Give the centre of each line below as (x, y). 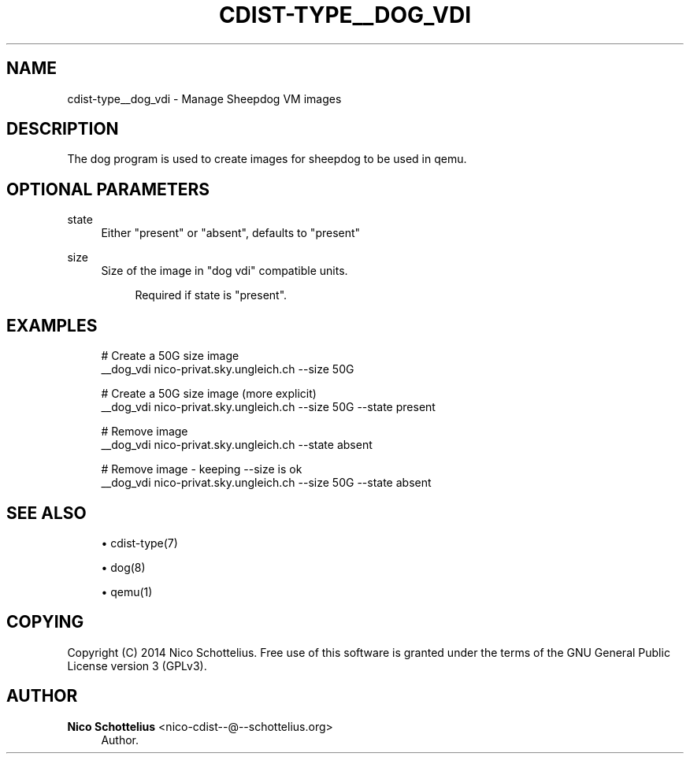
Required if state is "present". (211, 295)
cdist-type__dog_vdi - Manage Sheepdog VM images (204, 98)
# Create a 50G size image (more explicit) (209, 394)
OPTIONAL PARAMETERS (108, 189)
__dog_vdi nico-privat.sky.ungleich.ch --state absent (237, 445)
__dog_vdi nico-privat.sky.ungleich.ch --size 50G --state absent (266, 483)
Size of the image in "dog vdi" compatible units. (224, 271)
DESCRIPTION (63, 129)
